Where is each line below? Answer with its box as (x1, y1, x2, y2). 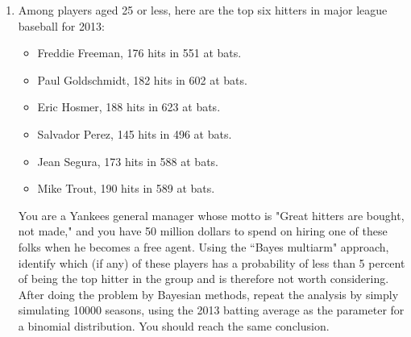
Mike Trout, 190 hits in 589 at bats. (37, 180, 215, 197)
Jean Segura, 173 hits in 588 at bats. (37, 152, 218, 169)
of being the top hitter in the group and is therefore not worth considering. (18, 270, 389, 287)
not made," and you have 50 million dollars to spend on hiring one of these (18, 223, 388, 239)
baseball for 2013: (18, 17, 105, 34)
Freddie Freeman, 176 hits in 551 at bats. (37, 44, 242, 61)
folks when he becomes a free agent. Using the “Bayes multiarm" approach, (18, 238, 389, 255)
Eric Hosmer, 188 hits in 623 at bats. (37, 98, 221, 115)
